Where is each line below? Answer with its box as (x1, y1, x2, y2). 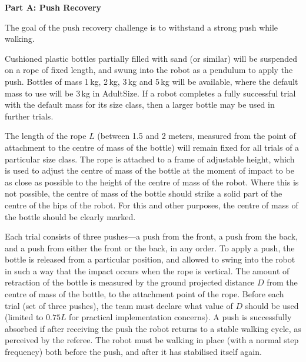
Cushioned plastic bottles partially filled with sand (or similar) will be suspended (5, 52, 297, 64)
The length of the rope (5, 129, 87, 142)
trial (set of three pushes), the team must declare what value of (5, 299, 233, 311)
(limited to (5, 311, 44, 323)
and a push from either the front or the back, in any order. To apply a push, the (5, 241, 295, 254)
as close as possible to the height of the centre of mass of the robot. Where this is (5, 175, 299, 188)
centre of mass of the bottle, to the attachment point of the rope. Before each (5, 288, 284, 300)
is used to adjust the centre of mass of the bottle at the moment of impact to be (5, 164, 294, 177)
